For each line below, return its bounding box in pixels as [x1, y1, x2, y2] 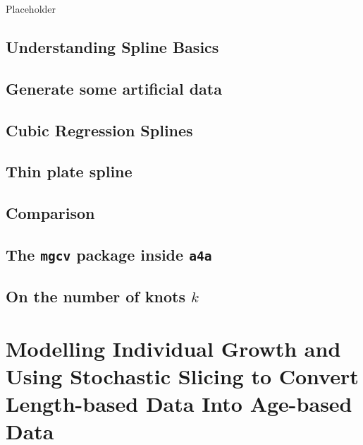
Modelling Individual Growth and [6, 333, 341, 362]
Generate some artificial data [6, 77, 222, 99]
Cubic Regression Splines [6, 119, 193, 141]
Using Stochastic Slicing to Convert [6, 362, 359, 391]
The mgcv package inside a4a [6, 243, 212, 265]
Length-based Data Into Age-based [6, 389, 352, 418]
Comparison [6, 202, 95, 224]
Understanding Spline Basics [6, 35, 219, 57]
